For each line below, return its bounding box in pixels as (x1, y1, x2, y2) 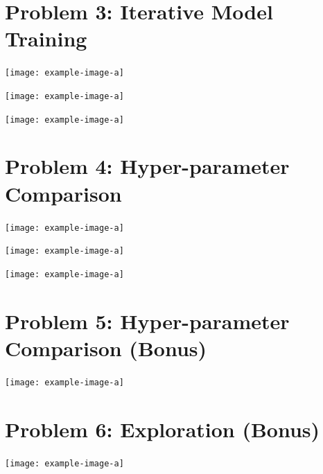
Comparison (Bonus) (5, 333, 207, 362)
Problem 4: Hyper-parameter (5, 152, 290, 180)
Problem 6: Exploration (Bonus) (5, 414, 320, 443)
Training (5, 24, 87, 53)
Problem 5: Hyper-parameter (5, 306, 290, 335)
